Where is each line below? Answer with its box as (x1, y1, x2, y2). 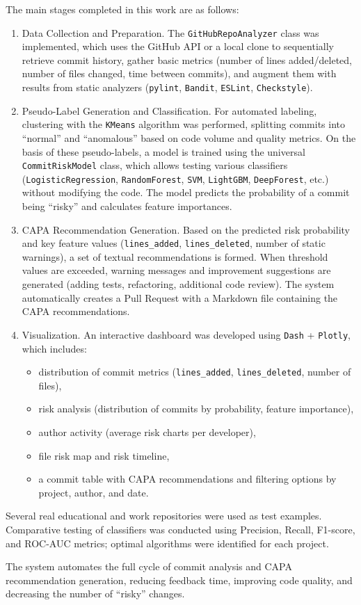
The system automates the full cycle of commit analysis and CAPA (6, 559, 292, 574)
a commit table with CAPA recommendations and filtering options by (38, 471, 337, 486)
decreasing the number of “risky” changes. (6, 586, 185, 601)
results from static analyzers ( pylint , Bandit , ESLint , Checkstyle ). (22, 80, 313, 95)
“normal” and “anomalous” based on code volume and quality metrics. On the (22, 130, 356, 145)
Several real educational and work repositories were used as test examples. (6, 508, 322, 523)
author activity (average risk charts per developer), (38, 424, 256, 439)
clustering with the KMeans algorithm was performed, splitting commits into (22, 117, 346, 131)
